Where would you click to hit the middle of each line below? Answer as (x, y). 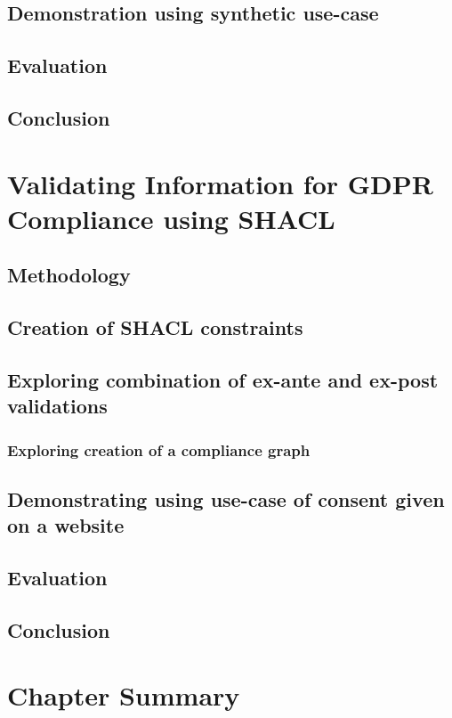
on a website (66, 525)
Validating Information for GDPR (220, 183)
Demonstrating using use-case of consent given (226, 498)
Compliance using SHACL (171, 218)
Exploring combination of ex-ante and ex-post (223, 379)
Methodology (69, 275)
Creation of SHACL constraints (155, 327)
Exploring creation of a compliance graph (159, 449)
